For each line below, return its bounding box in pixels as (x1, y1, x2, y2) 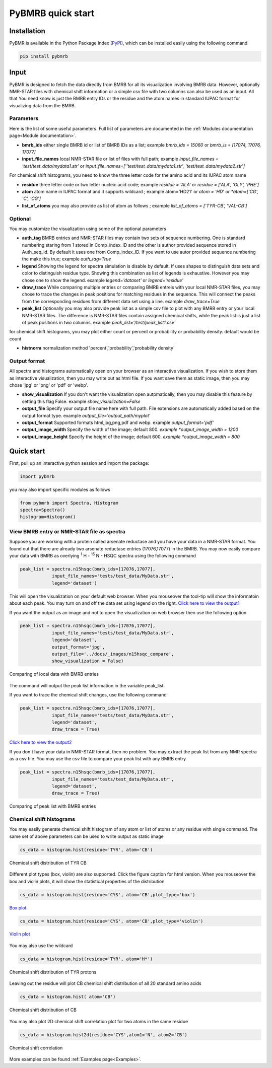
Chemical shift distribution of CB (9, 1007, 77, 1013)
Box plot (9, 904, 27, 911)
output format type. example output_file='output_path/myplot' (22, 412, 151, 418)
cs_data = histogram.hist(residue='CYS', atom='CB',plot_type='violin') (20, 918, 203, 924)
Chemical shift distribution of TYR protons (9, 969, 97, 975)
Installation (9, 27, 45, 35)
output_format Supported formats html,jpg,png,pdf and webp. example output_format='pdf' (22, 419, 214, 425)
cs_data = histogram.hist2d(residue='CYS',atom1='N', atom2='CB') (20, 1032, 187, 1037)
